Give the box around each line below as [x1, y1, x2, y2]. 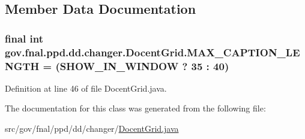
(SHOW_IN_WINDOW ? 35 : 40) [55, 58, 229, 73]
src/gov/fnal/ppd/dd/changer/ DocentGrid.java [5, 122, 179, 135]
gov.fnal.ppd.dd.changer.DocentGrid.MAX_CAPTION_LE [5, 44, 300, 59]
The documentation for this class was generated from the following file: [5, 102, 266, 114]
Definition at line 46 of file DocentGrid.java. [5, 81, 167, 94]
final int [5, 31, 43, 46]
